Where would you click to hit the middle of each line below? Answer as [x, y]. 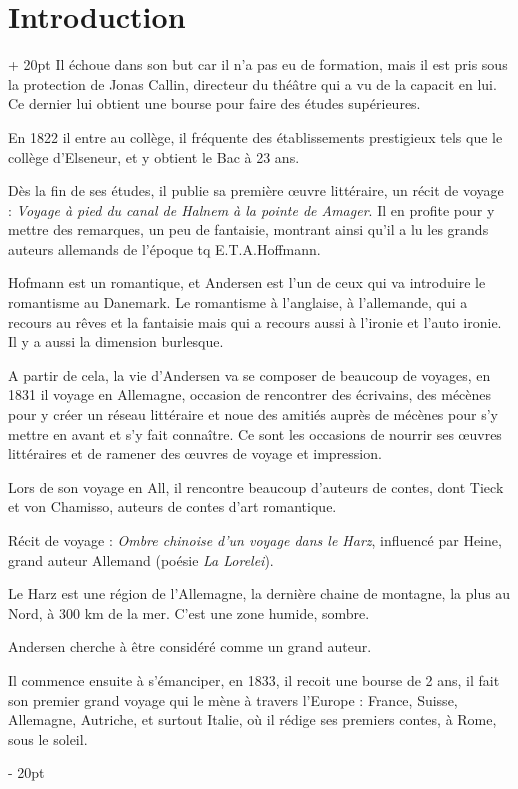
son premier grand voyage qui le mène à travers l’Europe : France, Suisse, [233, 699]
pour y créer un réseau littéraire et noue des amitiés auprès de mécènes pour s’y [253, 414]
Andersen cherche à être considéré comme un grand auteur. [190, 646]
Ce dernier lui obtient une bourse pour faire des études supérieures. [214, 103]
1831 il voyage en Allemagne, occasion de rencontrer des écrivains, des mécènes [250, 394]
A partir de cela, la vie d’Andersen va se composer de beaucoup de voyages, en [249, 374]
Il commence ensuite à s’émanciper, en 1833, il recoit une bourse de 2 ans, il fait [254, 679]
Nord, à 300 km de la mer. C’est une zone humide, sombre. [189, 612]
